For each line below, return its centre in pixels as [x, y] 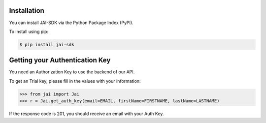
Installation [27, 11]
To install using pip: [29, 31]
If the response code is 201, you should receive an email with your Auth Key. [86, 114]
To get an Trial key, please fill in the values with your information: [75, 81]
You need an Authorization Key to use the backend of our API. [72, 72]
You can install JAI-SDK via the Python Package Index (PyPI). [71, 23]
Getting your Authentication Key [60, 60]
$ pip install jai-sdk [47, 45]
